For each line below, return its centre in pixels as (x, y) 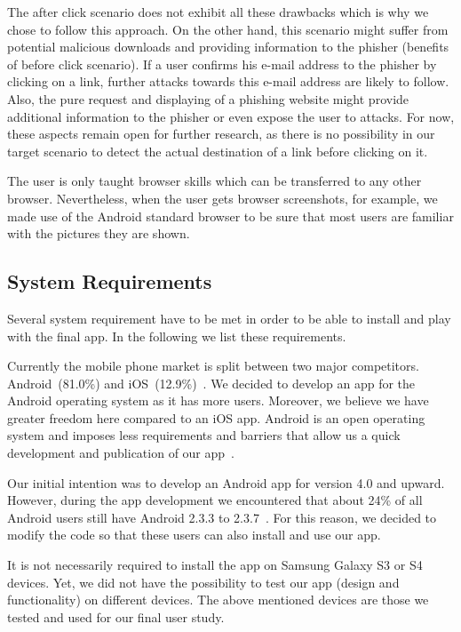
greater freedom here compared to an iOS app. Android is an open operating (216, 417)
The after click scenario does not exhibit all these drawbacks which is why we (218, 12)
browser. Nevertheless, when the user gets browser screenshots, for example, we (223, 198)
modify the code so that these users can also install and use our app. (194, 535)
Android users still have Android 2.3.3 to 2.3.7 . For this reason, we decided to (222, 517)
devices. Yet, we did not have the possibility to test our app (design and (203, 582)
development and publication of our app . (121, 453)
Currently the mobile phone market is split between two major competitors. (213, 366)
